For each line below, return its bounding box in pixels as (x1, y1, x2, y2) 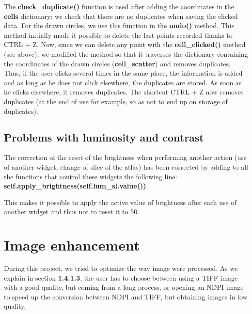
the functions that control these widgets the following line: (4, 171, 177, 181)
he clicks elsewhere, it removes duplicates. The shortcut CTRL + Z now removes (4, 87, 244, 97)
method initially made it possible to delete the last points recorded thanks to (4, 30, 233, 40)
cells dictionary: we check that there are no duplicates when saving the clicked (4, 11, 238, 21)
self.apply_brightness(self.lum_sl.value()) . (4, 181, 148, 191)
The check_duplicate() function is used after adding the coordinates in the (4, 1, 234, 11)
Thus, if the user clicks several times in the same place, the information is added (4, 68, 243, 78)
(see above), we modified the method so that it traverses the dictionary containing (4, 48, 248, 59)
